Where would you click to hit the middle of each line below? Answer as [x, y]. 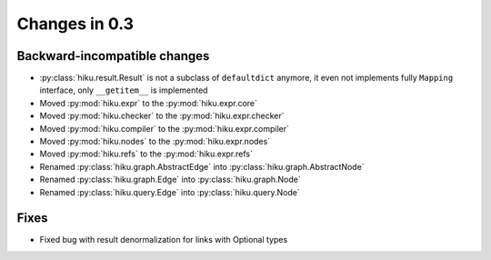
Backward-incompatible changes [113, 56]
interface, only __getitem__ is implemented [124, 90]
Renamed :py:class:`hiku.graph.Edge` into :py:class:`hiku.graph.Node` [170, 180]
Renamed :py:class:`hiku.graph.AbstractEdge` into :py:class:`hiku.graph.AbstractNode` [202, 166]
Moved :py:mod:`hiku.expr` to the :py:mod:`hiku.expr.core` [149, 103]
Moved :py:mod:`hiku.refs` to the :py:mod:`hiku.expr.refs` [146, 154]
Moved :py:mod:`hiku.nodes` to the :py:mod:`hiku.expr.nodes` [155, 142]
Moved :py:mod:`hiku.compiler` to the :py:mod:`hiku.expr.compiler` [165, 128]
